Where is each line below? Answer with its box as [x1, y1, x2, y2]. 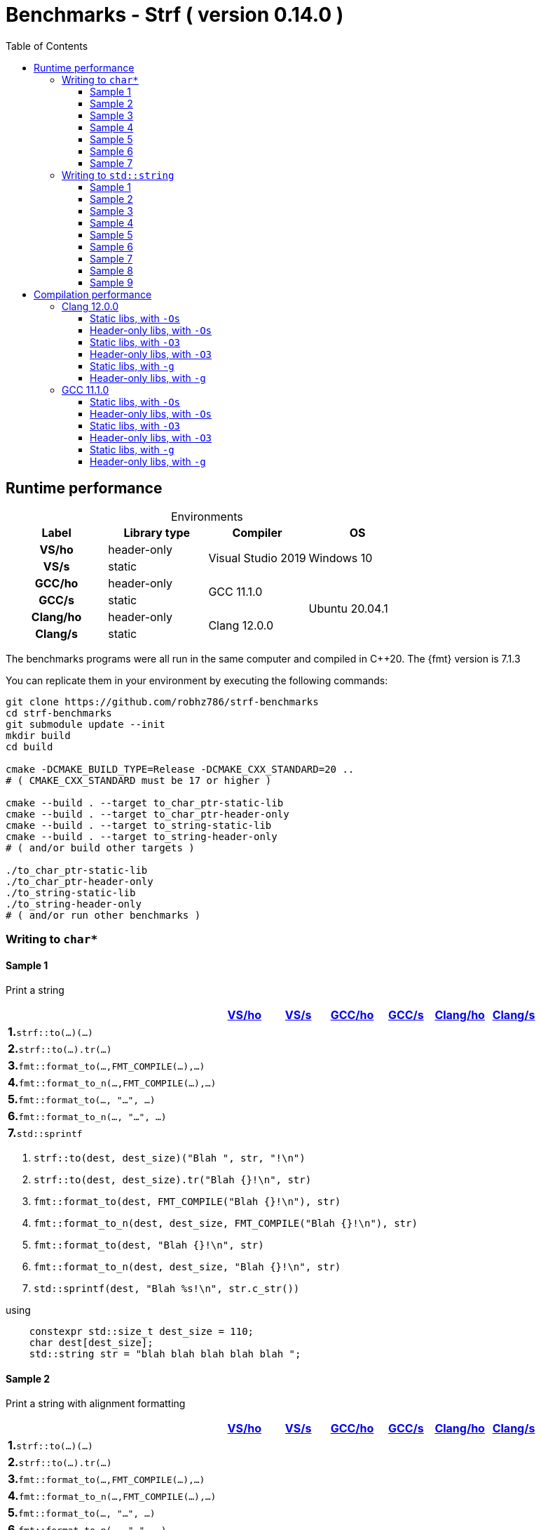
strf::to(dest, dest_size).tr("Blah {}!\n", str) [34, 1174, 312, 1186]
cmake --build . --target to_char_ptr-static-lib [6, 797, 284, 809]
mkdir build [6, 729, 71, 741]
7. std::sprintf [8, 1126, 83, 1140]
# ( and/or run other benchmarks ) [6, 909, 201, 921]
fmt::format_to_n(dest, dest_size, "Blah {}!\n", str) [34, 1261, 341, 1273]
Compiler [232, 525, 282, 540]
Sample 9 [90, 276, 133, 288]
